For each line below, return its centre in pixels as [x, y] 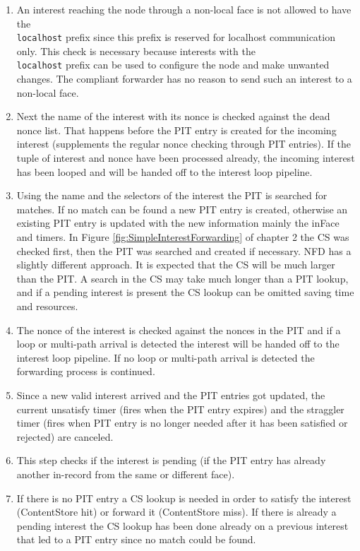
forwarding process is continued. [86, 371]
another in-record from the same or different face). [126, 474]
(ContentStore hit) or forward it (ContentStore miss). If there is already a [176, 512]
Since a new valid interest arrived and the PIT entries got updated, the [171, 395]
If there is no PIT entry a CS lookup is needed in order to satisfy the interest [184, 498]
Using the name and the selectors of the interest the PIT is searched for [172, 195]
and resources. [47, 306]
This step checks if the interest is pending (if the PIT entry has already [171, 460]
